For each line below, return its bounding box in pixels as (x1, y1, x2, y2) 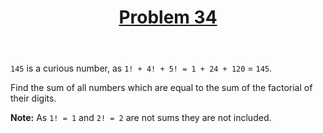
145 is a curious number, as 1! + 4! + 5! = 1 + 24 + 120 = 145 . (10, 62, 273, 75)
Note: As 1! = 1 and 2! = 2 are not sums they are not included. (10, 112, 272, 124)
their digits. (10, 92, 57, 105)
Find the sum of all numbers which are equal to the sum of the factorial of (10, 82, 313, 94)
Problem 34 (118, 6, 218, 29)
